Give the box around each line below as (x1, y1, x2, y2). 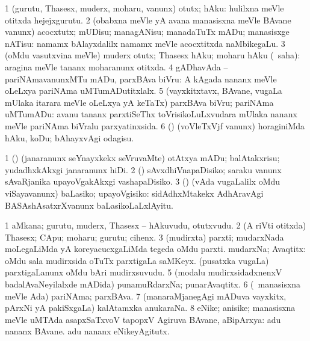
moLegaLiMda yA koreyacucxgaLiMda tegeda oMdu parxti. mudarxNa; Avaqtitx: (5, 242, 306, 255)
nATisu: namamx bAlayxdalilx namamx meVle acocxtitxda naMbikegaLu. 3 (5, 37, 285, 49)
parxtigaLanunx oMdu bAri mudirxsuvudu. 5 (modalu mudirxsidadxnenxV (5, 266, 282, 278)
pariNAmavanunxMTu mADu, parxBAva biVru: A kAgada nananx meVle (5, 72, 277, 85)
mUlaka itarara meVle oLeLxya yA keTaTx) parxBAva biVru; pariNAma (5, 96, 274, 108)
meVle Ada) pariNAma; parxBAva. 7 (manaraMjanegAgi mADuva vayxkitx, (5, 289, 287, 302)
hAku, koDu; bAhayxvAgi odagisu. (5, 131, 134, 144)
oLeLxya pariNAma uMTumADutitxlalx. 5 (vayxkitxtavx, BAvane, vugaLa (5, 84, 282, 97)
